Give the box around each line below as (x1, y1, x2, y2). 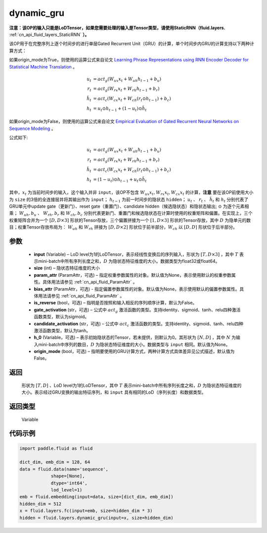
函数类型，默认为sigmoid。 (34, 314, 89, 320)
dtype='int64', (50, 480, 88, 486)
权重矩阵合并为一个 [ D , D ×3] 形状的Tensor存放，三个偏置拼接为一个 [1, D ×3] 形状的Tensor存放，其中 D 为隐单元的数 (9, 217, 251, 223)
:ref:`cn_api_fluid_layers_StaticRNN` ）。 (9, 31, 89, 37)
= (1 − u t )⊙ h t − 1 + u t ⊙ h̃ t (93, 177, 147, 183)
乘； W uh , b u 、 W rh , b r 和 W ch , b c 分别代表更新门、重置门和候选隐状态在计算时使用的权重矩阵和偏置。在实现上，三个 (9, 210, 253, 218)
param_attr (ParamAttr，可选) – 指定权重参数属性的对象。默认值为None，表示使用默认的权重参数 (34, 272, 232, 278)
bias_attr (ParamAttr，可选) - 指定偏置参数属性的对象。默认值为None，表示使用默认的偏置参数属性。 (34, 286, 240, 292)
